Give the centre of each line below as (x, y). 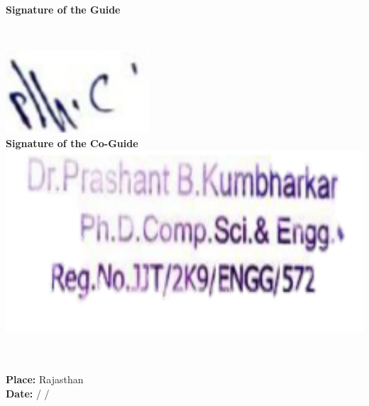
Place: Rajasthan (45, 379)
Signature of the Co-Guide (72, 143)
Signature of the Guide (63, 9)
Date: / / (28, 393)
